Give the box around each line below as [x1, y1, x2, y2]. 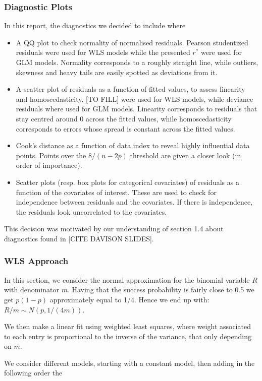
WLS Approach [4, 255, 69, 267]
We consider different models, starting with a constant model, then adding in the [4, 357, 255, 368]
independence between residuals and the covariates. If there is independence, [16, 197, 253, 207]
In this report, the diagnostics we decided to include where [4, 20, 186, 31]
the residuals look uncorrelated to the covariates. [16, 206, 167, 217]
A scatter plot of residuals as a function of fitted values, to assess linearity [16, 84, 245, 94]
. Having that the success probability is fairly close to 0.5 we [67, 284, 254, 295]
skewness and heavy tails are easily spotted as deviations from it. [16, 67, 218, 77]
